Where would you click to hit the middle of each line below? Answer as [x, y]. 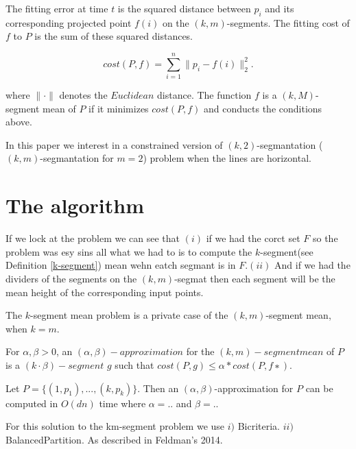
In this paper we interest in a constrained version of [114, 144]
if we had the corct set [253, 238]
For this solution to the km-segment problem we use [115, 426]
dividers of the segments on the [71, 278]
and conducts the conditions [263, 108]
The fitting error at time [57, 8]
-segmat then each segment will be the [255, 278]
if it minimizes [119, 108]
